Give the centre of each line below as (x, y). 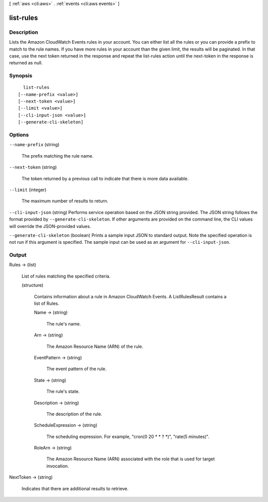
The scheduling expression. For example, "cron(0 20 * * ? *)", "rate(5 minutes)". (128, 437)
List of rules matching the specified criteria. (66, 276)
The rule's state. (63, 391)
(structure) (33, 285)
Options (19, 135)
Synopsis (21, 76)
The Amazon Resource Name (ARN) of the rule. (95, 346)
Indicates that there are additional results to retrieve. (75, 489)
